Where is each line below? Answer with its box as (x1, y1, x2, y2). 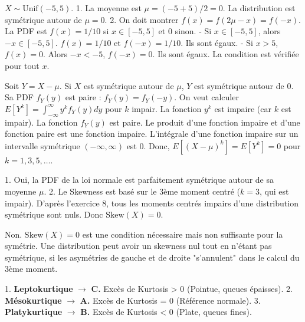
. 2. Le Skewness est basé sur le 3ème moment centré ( (44, 185, 241, 197)
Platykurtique (5, 305, 63, 318)
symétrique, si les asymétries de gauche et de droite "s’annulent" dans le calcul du (5, 251, 300, 263)
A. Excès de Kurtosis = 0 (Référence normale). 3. (80, 294, 261, 306)
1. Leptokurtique (5, 282, 73, 295)
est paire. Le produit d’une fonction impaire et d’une (109, 116, 300, 128)
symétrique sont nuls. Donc (5, 208, 103, 221)
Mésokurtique (5, 294, 62, 306)
